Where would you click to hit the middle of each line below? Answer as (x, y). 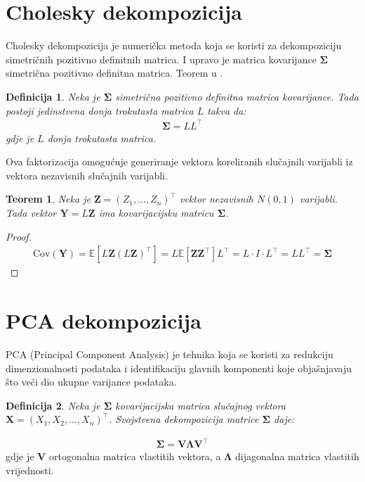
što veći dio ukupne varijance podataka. (91, 382)
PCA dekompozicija (104, 320)
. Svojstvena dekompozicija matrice (184, 419)
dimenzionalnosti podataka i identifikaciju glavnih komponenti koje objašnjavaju (179, 368)
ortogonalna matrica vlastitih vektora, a (135, 456)
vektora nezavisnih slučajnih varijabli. (87, 175)
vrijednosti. (30, 470)
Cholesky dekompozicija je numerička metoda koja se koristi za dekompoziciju (174, 45)
